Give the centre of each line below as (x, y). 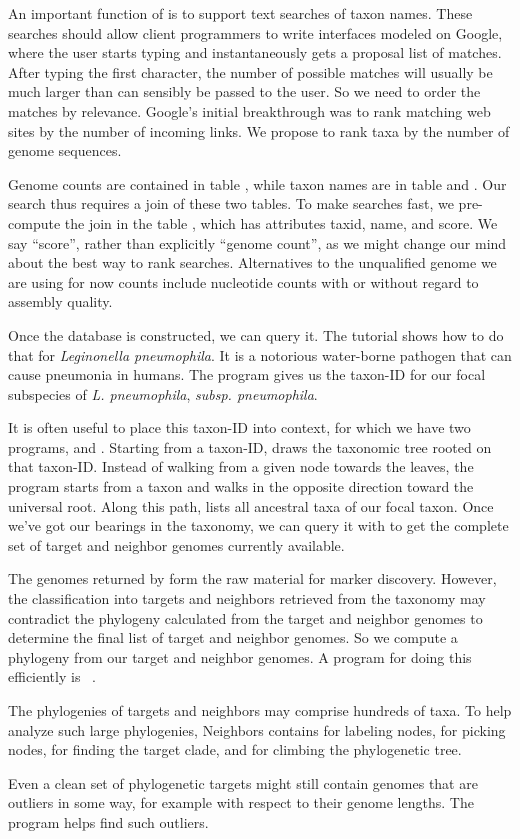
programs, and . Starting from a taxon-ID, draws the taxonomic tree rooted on (250, 446)
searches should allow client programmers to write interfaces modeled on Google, (255, 32)
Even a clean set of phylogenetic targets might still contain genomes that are (243, 782)
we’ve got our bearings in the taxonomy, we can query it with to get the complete (258, 525)
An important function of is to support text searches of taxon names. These (240, 13)
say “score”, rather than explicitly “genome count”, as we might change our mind (257, 242)
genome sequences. (65, 150)
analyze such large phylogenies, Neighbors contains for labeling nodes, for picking (257, 729)
